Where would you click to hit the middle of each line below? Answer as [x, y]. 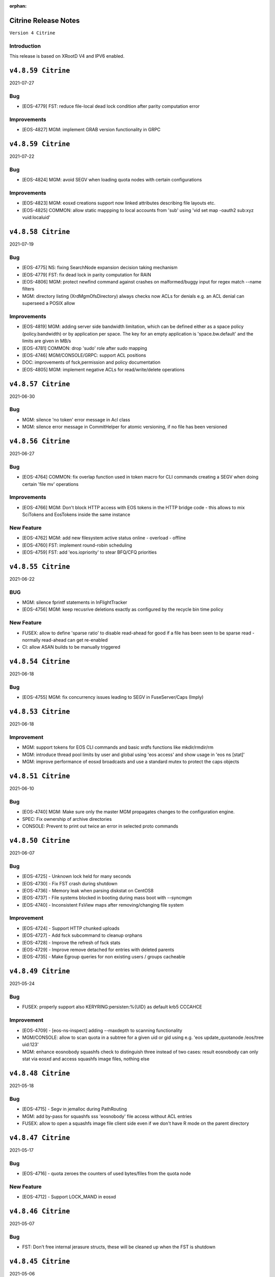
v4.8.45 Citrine [40, 1261]
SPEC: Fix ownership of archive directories [67, 819]
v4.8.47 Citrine [40, 1138]
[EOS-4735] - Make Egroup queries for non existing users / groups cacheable [104, 957]
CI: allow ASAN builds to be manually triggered [71, 647]
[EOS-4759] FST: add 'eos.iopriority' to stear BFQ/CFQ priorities [90, 552]
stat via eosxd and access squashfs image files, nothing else [86, 1059]
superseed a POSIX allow [49, 303]
